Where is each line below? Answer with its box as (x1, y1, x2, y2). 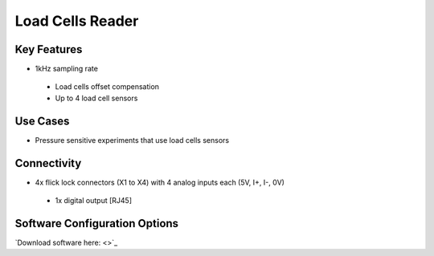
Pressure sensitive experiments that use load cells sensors (35, 135, 229, 144)
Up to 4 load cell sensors (55, 93, 138, 103)
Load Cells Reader (14, 12, 139, 30)
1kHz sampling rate (35, 64, 98, 74)
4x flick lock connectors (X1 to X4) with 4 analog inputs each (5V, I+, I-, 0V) (35, 177, 285, 187)
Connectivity (14, 156, 82, 170)
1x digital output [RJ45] (55, 196, 133, 205)
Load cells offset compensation (55, 82, 160, 91)
